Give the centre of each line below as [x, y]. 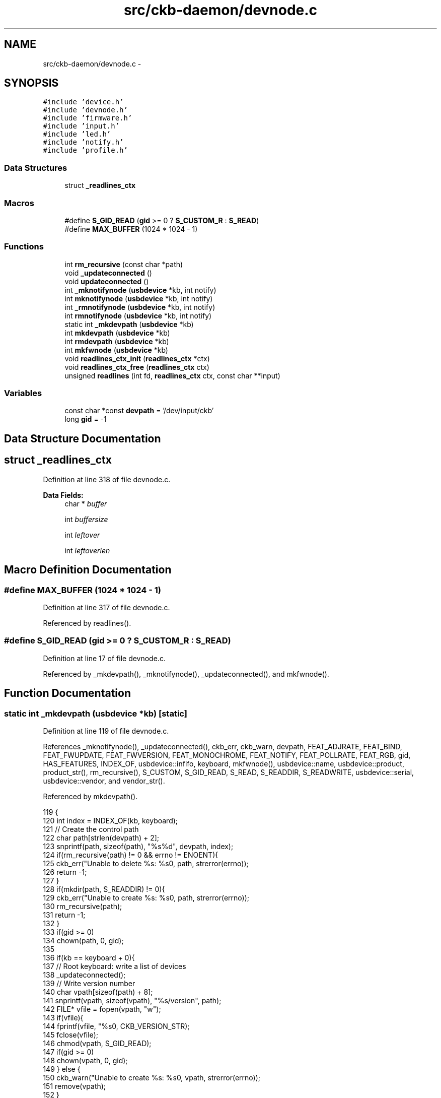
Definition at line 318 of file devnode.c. [107, 479]
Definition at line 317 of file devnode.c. [106, 607]
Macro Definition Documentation [88, 570]
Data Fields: [63, 495]
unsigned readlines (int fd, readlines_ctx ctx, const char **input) [172, 375]
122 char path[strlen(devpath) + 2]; [101, 837]
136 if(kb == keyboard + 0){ [89, 957]
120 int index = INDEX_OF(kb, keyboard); [111, 820]
